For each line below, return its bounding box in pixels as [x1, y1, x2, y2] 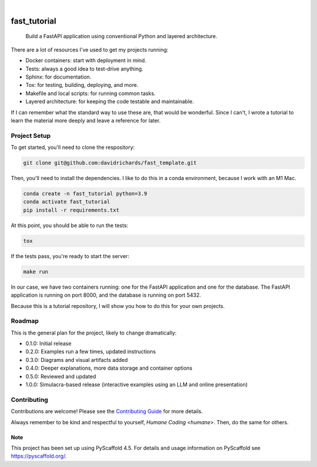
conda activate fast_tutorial [23, 198, 110, 205]
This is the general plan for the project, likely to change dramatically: [11, 329, 177, 336]
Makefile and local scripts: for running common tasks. [25, 90, 156, 97]
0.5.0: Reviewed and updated [25, 373, 96, 380]
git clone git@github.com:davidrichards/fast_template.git [23, 160, 197, 167]
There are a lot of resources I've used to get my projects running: [11, 46, 168, 53]
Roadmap [11, 317, 39, 325]
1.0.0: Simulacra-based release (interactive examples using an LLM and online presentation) [25, 381, 248, 388]
